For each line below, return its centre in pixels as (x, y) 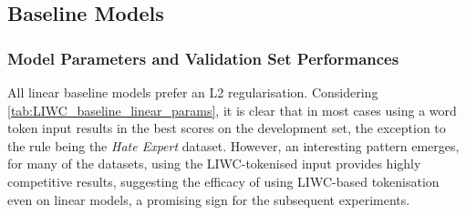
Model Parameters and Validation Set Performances (203, 58)
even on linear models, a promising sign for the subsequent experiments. (209, 199)
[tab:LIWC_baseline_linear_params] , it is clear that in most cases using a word (232, 110)
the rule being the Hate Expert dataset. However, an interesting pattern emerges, (233, 145)
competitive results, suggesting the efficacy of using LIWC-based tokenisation (223, 181)
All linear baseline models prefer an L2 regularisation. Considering (193, 92)
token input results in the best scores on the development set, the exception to (227, 128)
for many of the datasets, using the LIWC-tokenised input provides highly (214, 164)
